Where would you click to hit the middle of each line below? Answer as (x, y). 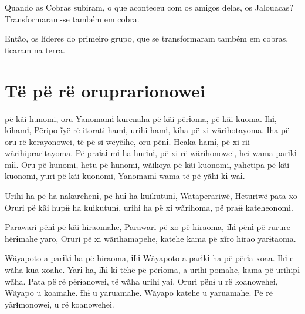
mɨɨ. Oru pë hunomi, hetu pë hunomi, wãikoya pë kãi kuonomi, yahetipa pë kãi (147, 164)
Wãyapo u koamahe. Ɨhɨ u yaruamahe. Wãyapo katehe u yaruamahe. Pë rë (139, 293)
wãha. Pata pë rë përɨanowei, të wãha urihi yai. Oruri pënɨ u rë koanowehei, (141, 281)
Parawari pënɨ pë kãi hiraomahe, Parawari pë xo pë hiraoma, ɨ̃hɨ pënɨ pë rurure (148, 227)
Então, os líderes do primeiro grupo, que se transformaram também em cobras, (147, 38)
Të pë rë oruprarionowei (105, 90)
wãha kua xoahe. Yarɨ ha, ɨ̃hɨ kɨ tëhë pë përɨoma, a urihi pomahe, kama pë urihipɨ (152, 270)
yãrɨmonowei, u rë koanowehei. (60, 304)
